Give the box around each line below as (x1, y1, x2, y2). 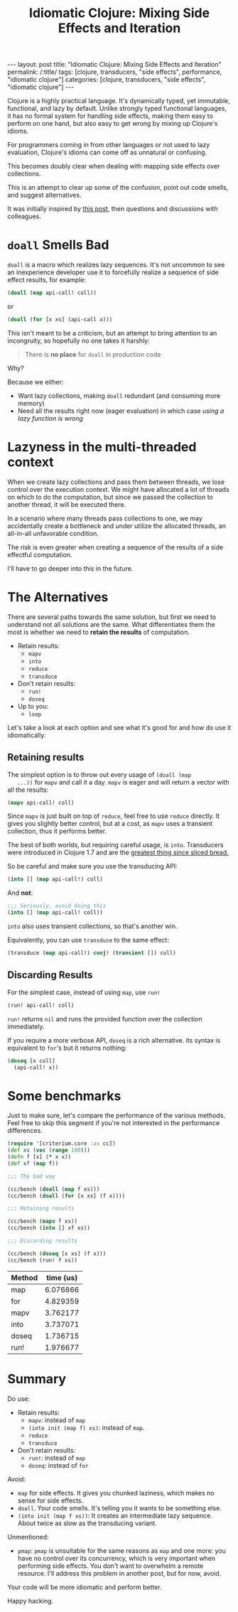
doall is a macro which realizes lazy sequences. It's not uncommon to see (7, 261, 225, 269)
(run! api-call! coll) (7, 1001, 75, 1009)
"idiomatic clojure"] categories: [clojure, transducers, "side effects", (7, 75, 206, 84)
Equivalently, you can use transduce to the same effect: (7, 936, 169, 945)
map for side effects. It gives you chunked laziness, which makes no (17, 1488, 215, 1497)
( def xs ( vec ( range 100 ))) (7, 1146, 91, 1154)
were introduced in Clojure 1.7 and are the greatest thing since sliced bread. (7, 848, 229, 857)
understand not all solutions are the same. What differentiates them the (7, 620, 215, 628)
